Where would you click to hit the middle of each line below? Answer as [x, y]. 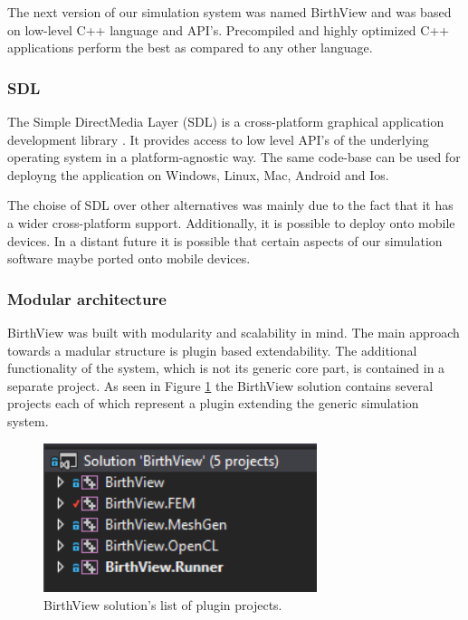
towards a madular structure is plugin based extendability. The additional [212, 350]
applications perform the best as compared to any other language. [190, 48]
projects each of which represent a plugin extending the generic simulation [213, 403]
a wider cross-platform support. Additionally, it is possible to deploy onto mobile [231, 222]
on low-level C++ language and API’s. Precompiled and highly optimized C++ [229, 29]
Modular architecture [87, 298]
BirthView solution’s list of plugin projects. [163, 605]
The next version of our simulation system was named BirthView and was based [229, 12]
